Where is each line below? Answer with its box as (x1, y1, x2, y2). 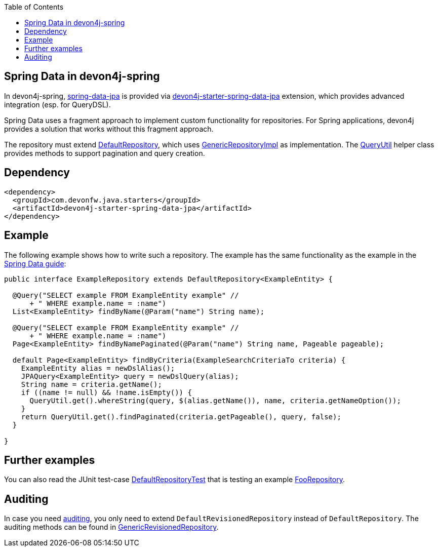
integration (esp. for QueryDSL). (4, 100, 111, 109)
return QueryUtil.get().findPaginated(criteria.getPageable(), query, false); (21, 412, 341, 421)
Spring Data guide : (4, 259, 66, 268)
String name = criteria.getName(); (21, 380, 162, 388)
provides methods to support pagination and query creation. (4, 148, 205, 158)
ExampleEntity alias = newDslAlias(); (21, 364, 175, 372)
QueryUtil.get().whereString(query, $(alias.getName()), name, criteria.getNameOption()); (29, 396, 401, 405)
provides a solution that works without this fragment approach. (4, 124, 214, 133)
